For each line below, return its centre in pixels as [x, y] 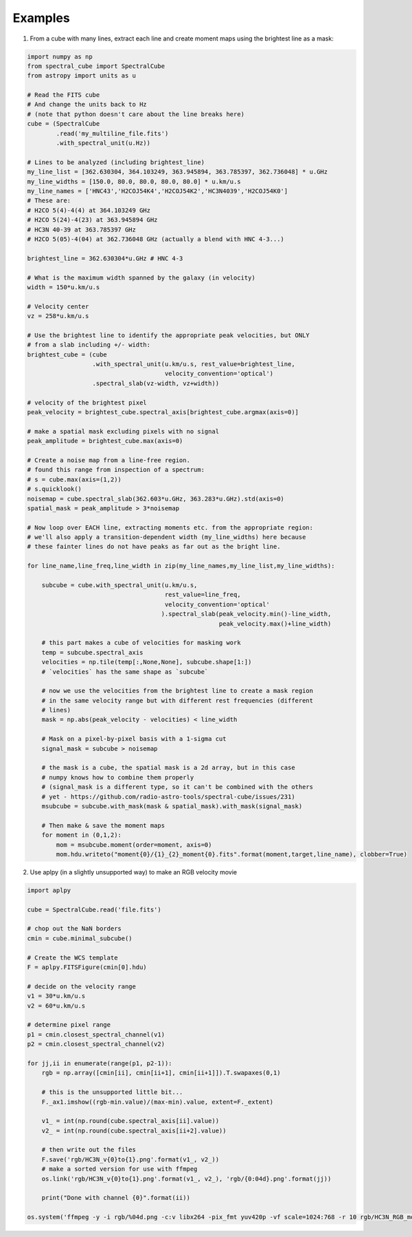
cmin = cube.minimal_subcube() [80, 938]
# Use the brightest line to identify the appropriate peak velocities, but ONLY [169, 335]
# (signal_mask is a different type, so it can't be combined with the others [178, 787]
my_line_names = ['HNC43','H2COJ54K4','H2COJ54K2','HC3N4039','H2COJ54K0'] [158, 191]
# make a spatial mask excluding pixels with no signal [123, 431]
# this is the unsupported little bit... [112, 1092]
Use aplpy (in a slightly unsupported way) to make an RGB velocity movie [133, 872]
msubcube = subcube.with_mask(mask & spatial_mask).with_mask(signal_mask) [172, 806]
